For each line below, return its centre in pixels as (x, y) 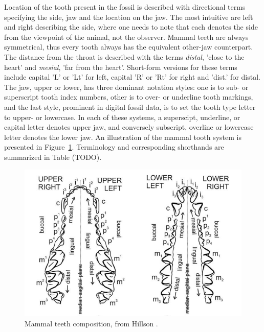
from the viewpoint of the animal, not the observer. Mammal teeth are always (126, 37)
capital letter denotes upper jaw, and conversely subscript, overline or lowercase (129, 127)
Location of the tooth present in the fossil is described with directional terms (125, 7)
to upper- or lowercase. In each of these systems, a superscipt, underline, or (122, 117)
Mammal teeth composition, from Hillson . (91, 323)
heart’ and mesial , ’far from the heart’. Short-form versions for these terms (121, 67)
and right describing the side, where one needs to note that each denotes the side (131, 27)
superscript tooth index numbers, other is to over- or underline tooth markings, (129, 97)
